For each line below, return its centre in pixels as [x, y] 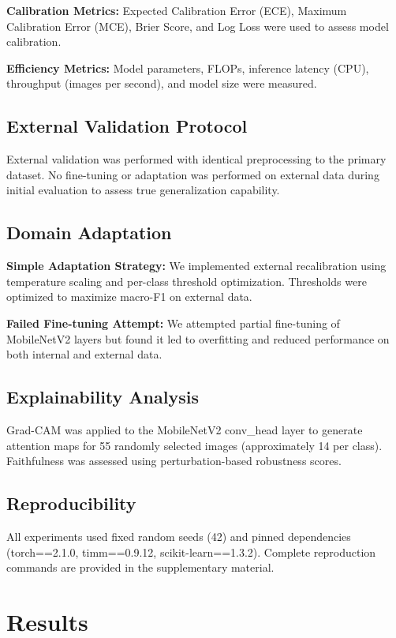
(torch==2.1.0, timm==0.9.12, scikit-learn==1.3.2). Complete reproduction [191, 552]
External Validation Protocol [127, 126]
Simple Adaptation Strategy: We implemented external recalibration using [196, 266]
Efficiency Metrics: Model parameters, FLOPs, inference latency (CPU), [188, 68]
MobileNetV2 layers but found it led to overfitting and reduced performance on [198, 338]
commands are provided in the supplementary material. [140, 567]
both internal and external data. [84, 354]
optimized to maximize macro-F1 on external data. [129, 296]
